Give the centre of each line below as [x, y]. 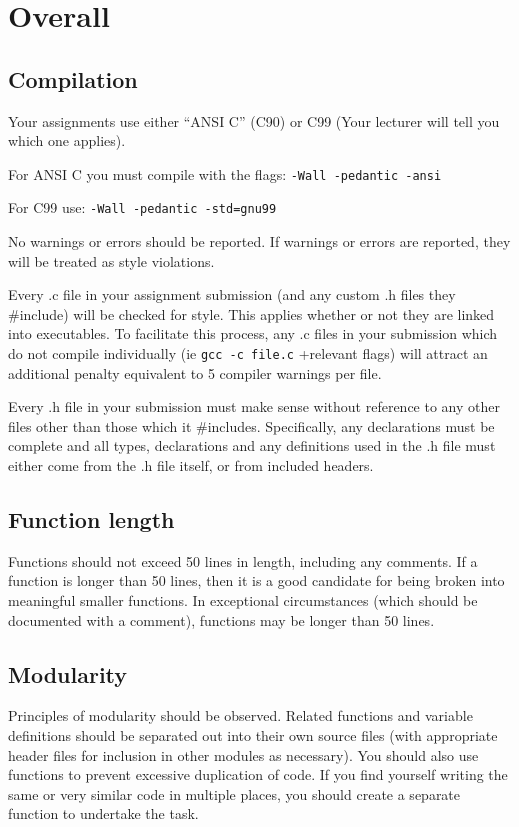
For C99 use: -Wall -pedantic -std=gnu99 [142, 207]
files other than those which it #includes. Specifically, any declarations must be [251, 425]
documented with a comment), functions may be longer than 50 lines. [221, 619]
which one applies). [67, 140]
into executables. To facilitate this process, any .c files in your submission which [253, 333]
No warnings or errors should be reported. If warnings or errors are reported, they [259, 241]
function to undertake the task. [103, 813]
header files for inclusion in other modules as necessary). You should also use [243, 754]
